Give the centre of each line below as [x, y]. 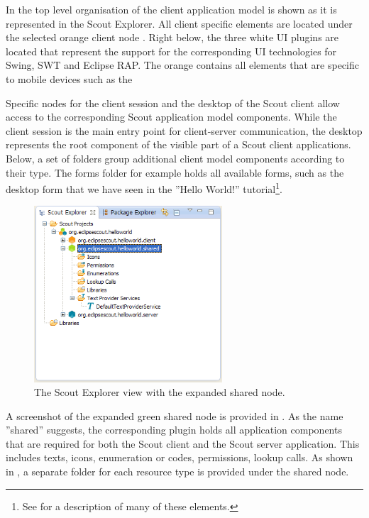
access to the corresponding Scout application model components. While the [171, 117]
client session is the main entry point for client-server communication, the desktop [184, 130]
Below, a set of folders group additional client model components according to [175, 158]
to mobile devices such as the [69, 78]
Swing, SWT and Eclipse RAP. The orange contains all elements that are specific [182, 65]
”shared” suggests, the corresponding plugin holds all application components [174, 430]
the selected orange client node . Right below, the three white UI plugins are [172, 37]
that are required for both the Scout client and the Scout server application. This [183, 443]
